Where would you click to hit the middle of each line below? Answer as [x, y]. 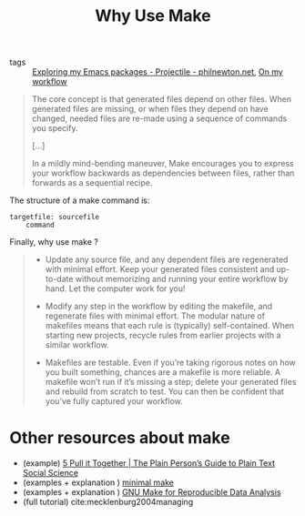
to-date [59, 279]
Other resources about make [120, 438]
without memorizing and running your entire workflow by [182, 279]
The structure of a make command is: [80, 200]
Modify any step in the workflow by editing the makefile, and [159, 307]
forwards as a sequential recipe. [92, 183]
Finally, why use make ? [54, 242]
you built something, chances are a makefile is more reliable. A [163, 372]
